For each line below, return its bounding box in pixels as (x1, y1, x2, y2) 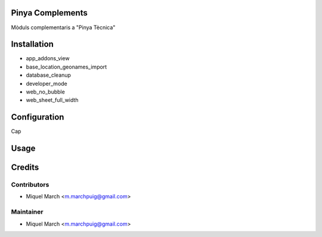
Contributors (11, 180, 49, 189)
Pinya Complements (11, 8, 88, 18)
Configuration (11, 112, 64, 122)
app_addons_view (26, 55, 70, 62)
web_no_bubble (26, 88, 65, 95)
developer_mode (26, 80, 68, 87)
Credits (11, 163, 39, 173)
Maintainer (11, 208, 44, 216)
